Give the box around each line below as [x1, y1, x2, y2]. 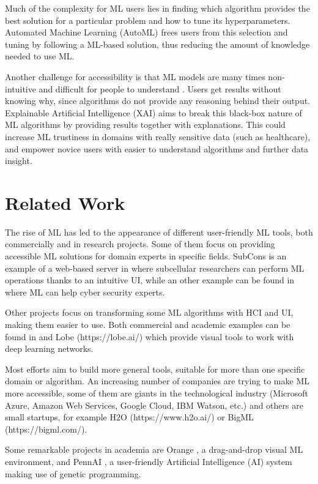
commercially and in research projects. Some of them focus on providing [5, 237, 275, 250]
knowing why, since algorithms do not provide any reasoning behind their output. [5, 94, 311, 107]
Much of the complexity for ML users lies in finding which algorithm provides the [5, 2, 310, 14]
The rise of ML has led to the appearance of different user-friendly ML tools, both [5, 225, 313, 238]
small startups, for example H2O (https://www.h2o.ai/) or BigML [5, 411, 254, 423]
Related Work [5, 190, 125, 215]
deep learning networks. [5, 342, 94, 355]
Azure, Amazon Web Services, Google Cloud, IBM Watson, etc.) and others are [5, 398, 303, 411]
